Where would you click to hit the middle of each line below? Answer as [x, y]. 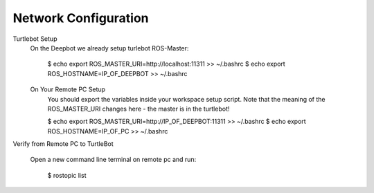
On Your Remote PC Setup [68, 89]
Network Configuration [81, 18]
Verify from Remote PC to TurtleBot [63, 144]
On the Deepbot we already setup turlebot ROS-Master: [109, 48]
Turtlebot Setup [35, 39]
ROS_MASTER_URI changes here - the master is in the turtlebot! [139, 109]
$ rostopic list [67, 175]
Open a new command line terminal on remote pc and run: [113, 160]
